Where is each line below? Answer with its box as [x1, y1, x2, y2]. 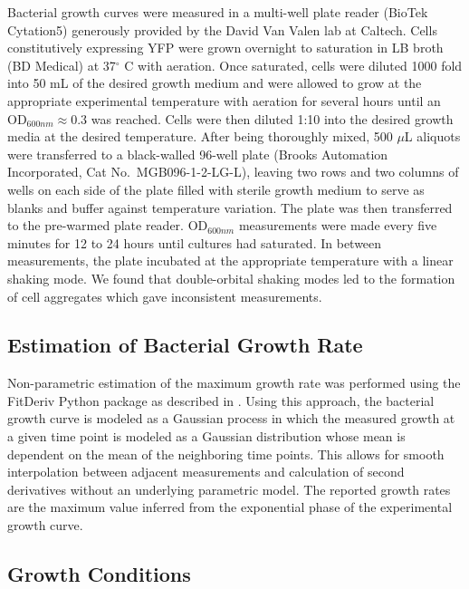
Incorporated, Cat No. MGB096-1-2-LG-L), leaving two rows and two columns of [7, 162, 459, 181]
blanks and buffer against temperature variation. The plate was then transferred [7, 198, 453, 217]
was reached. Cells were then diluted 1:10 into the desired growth [91, 109, 454, 128]
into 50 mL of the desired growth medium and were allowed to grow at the [7, 73, 422, 92]
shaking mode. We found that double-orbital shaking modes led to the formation [7, 268, 455, 287]
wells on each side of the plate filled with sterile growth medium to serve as [7, 179, 425, 198]
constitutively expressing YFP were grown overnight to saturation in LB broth [7, 38, 444, 57]
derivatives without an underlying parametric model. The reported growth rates [7, 479, 451, 498]
